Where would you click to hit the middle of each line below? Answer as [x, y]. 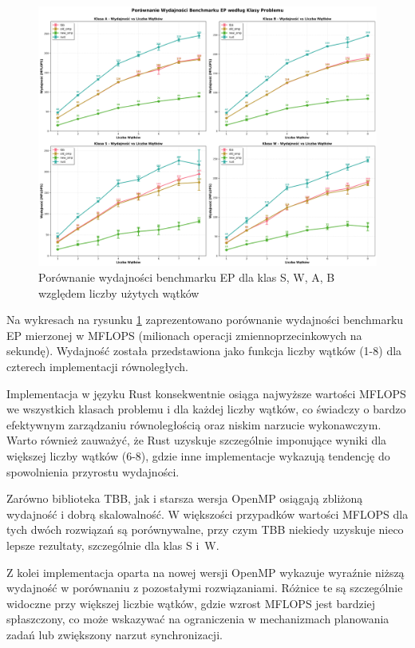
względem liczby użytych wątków [119, 292]
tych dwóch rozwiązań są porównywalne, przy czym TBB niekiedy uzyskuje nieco [205, 529]
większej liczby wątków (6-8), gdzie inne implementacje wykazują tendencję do [198, 455]
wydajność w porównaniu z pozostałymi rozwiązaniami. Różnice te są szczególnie [205, 588]
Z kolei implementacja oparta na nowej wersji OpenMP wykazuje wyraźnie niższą [206, 572]
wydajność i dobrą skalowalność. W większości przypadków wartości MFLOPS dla [207, 514]
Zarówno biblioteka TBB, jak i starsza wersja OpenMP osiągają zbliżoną [185, 498]
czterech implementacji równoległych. [97, 367]
